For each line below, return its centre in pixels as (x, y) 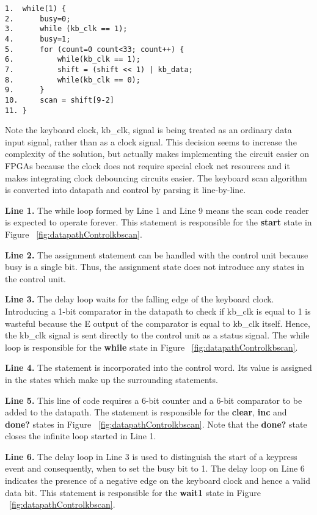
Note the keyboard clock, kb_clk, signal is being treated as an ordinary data (148, 130)
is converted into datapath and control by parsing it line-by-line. (126, 190)
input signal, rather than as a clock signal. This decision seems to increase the (151, 141)
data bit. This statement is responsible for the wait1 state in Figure (133, 492)
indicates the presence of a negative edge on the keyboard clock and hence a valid (158, 480)
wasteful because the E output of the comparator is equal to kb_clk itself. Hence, (158, 323)
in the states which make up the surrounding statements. (111, 379)
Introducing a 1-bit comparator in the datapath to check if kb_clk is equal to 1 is (158, 311)
